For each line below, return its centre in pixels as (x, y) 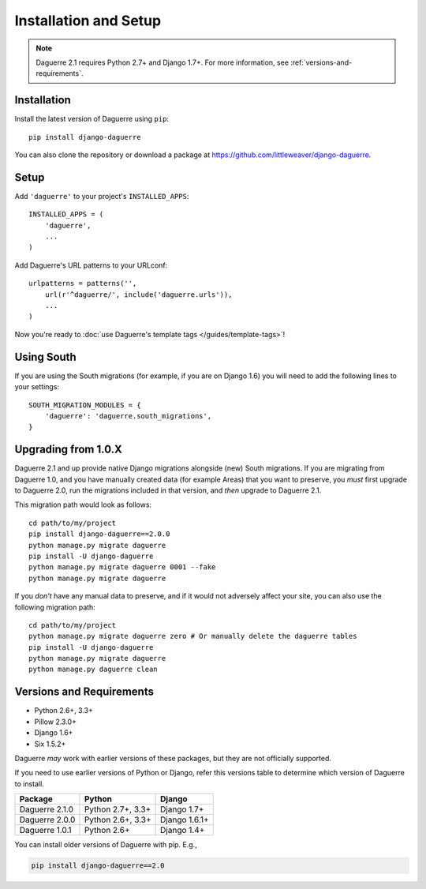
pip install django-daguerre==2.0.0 (99, 534)
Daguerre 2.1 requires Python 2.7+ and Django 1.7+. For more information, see (163, 62)
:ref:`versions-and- (321, 62)
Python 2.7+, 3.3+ (118, 809)
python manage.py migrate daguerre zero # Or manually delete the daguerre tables (193, 636)
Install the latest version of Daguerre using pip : (92, 119)
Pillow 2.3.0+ (55, 722)
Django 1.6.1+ (185, 820)
